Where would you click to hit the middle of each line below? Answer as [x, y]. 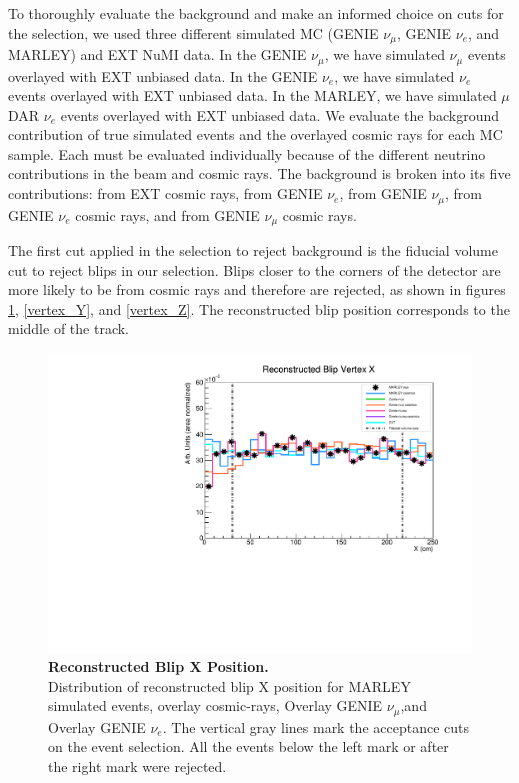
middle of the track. [68, 328]
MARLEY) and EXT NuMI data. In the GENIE [157, 54]
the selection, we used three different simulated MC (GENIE [193, 32]
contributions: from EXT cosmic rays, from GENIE [165, 193]
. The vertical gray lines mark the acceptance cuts [315, 726]
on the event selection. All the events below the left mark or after [248, 746]
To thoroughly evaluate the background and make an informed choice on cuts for [256, 13]
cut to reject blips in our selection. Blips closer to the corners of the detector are [254, 269]
